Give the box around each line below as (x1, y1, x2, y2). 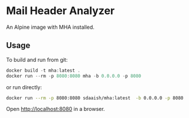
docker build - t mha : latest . (6, 68, 81, 73)
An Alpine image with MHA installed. (6, 23, 94, 31)
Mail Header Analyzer (6, 4, 115, 18)
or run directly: (6, 83, 43, 90)
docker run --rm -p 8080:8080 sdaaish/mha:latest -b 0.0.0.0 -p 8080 (6, 95, 184, 101)
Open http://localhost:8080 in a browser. (6, 106, 105, 113)
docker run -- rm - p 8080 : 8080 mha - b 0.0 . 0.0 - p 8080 (6, 73, 142, 79)
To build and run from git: (6, 56, 68, 63)
